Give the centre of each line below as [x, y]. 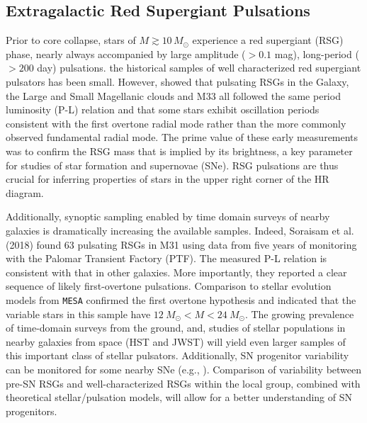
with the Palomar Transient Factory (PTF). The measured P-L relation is [166, 258]
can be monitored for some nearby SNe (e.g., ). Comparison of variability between [184, 369]
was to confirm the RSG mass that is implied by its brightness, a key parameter [179, 151]
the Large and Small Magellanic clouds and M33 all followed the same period [173, 95]
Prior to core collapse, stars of [71, 40]
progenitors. [32, 411]
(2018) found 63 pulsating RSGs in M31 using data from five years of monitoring [181, 244]
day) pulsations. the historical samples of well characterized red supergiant [199, 68]
